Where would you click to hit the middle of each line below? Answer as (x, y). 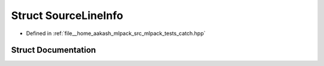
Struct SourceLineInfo (67, 15)
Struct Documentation (53, 50)
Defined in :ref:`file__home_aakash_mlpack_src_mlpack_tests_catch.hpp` (116, 33)
